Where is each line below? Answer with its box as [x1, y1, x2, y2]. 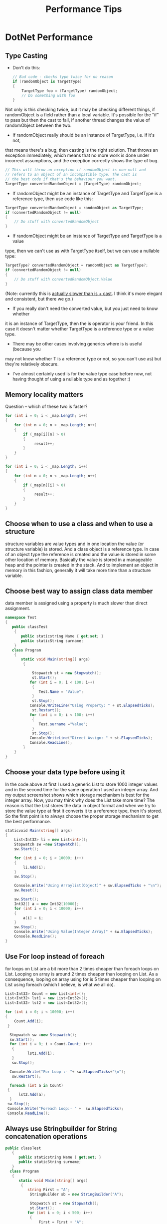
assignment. [5, 606, 31, 612]
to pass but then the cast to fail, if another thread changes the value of [5, 117, 151, 123]
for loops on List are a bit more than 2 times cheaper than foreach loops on [5, 965, 160, 971]
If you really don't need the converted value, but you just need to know [12, 306, 158, 311]
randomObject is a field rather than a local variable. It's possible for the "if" [5, 112, 159, 118]
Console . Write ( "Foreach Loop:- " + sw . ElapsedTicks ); [7, 1106, 124, 1111]
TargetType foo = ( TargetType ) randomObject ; [21, 88, 118, 93]
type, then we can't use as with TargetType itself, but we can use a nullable [5, 248, 160, 254]
